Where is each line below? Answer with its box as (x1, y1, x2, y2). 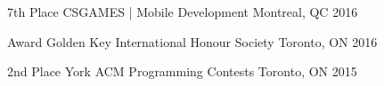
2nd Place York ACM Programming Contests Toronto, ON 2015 (7, 62, 357, 81)
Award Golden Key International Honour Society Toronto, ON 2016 (7, 32, 378, 51)
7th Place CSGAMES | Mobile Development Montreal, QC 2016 (7, 3, 358, 20)
